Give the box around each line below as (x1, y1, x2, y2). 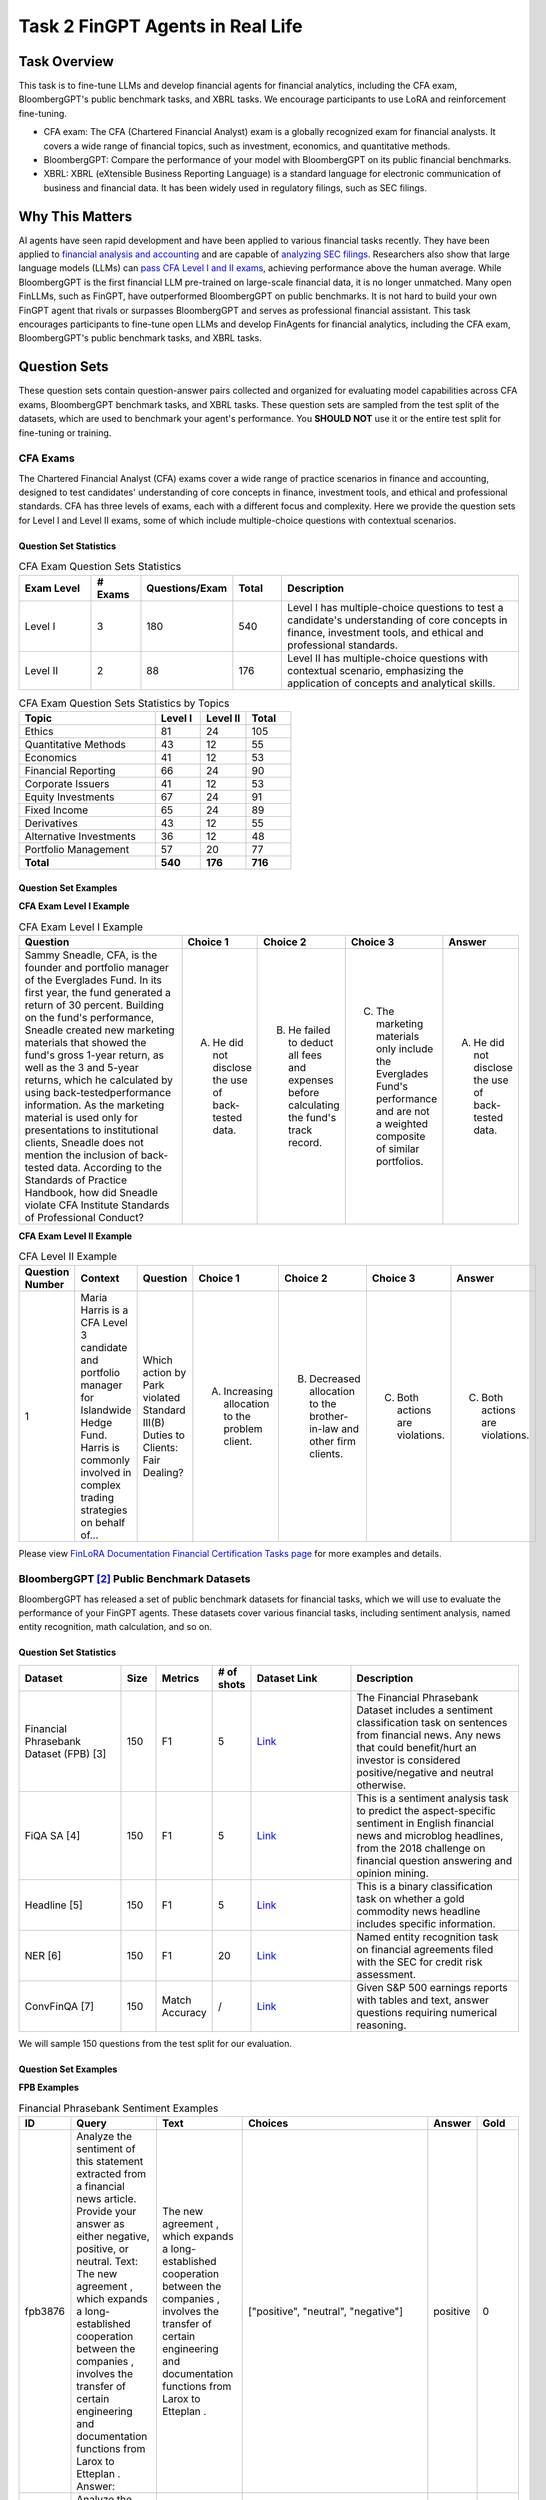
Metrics (161, 1671, 200, 1685)
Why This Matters (18, 208, 133, 225)
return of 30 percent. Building (24, 998, 164, 1012)
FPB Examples (18, 2081, 80, 2094)
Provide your (76, 2204, 137, 2218)
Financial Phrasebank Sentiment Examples (18, 2101, 219, 2115)
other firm (308, 1434, 357, 1448)
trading (80, 1490, 115, 1504)
